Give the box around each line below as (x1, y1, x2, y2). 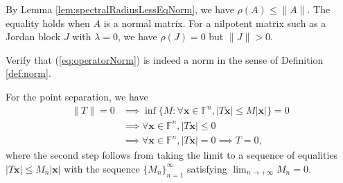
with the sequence (64, 161, 140, 175)
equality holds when (6, 15, 90, 30)
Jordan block (6, 29, 61, 44)
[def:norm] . (6, 66, 51, 80)
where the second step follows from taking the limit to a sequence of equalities (6, 148, 338, 162)
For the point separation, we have (6, 89, 148, 103)
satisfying (187, 161, 227, 175)
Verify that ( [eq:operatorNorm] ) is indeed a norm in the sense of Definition (6, 52, 324, 67)
